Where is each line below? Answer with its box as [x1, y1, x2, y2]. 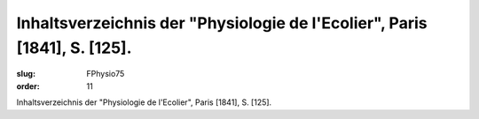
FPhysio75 [86, 69, 125, 79]
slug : [16, 69, 35, 79]
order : [16, 80, 40, 92]
